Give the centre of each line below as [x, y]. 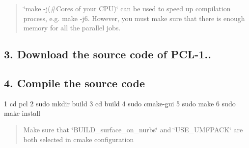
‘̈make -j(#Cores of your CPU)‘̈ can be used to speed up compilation [127, 8]
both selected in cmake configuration [79, 139]
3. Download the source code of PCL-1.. [108, 54]
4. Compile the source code [75, 83]
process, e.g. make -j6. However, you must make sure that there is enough [134, 18]
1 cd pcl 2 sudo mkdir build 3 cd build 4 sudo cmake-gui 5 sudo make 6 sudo [120, 103]
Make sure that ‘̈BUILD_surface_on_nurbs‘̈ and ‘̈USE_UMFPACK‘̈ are [133, 129]
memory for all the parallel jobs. [72, 28]
